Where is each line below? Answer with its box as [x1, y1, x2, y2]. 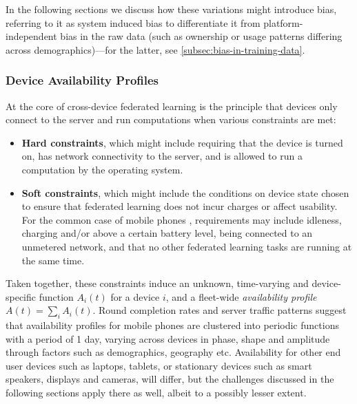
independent [6, 29, 57, 43]
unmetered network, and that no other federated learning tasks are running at [21, 239, 352, 253]
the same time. [21, 253, 85, 267]
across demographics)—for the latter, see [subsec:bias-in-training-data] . [6, 42, 305, 56]
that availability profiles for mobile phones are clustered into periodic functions [6, 318, 339, 332]
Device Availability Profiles [6, 72, 159, 89]
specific [6, 289, 37, 304]
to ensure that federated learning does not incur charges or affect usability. [21, 199, 338, 213]
